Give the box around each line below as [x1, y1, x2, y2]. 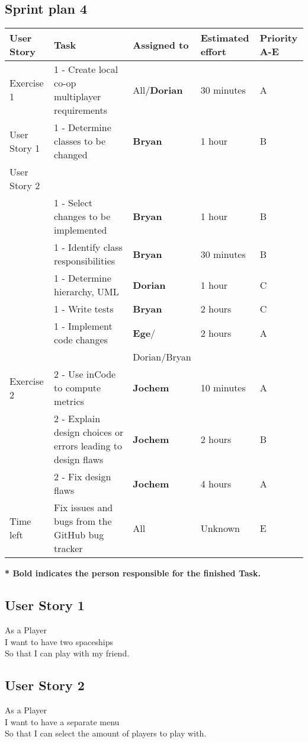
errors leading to [54, 439, 122, 453]
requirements [54, 103, 108, 117]
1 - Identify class [54, 240, 123, 254]
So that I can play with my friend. [5, 647, 130, 659]
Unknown [200, 521, 240, 535]
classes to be [54, 134, 105, 148]
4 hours [200, 476, 232, 490]
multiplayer [54, 90, 101, 104]
